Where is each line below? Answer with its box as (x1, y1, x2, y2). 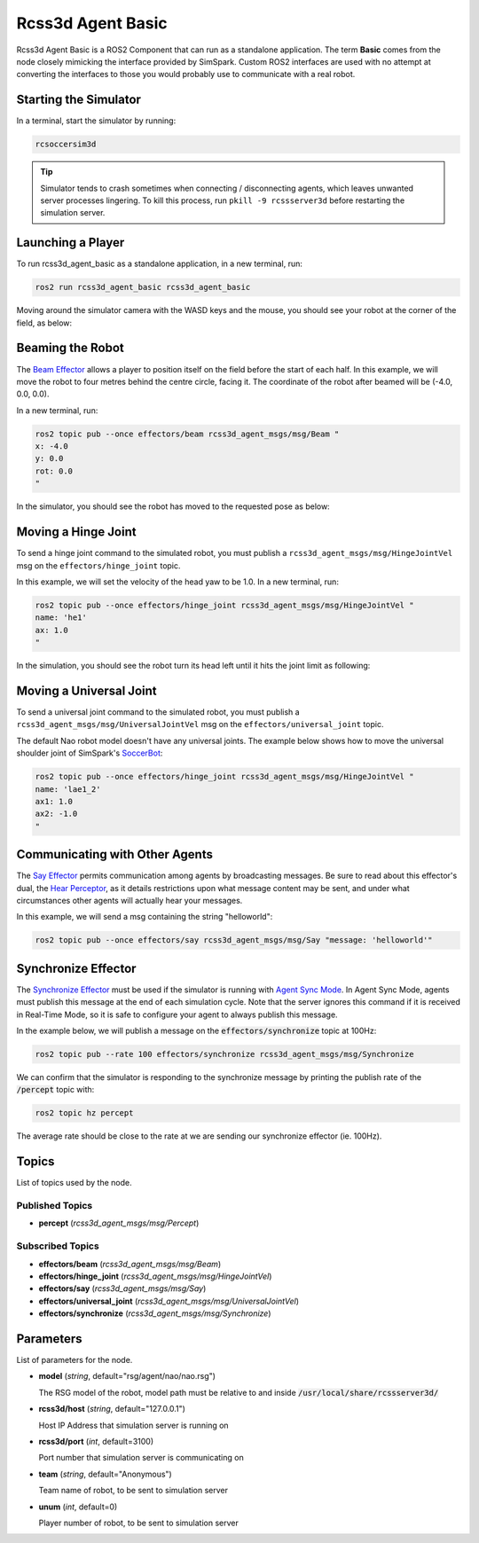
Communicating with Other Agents (16, 847, 213, 862)
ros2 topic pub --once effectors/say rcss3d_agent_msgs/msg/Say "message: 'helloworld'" (35, 936, 434, 945)
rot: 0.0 (35, 466, 74, 476)
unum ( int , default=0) (38, 1501, 118, 1512)
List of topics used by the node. (16, 1178, 132, 1188)
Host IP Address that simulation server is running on (38, 1420, 230, 1430)
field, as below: (16, 317, 73, 328)
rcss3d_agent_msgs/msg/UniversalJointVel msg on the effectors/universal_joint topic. (16, 719, 384, 730)
